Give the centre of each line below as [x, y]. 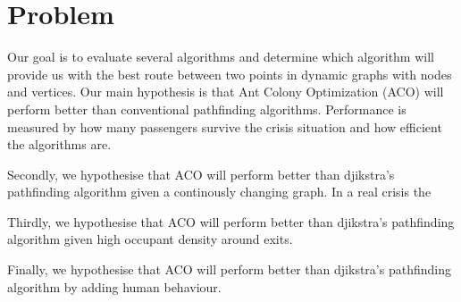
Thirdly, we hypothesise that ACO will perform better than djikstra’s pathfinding [231, 221]
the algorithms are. [59, 144]
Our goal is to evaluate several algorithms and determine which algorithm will [221, 57]
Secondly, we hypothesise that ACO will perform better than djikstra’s [201, 174]
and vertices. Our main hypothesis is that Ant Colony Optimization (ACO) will [226, 92]
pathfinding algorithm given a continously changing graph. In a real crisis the [219, 192]
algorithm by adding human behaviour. [114, 286]
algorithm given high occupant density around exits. [150, 239]
